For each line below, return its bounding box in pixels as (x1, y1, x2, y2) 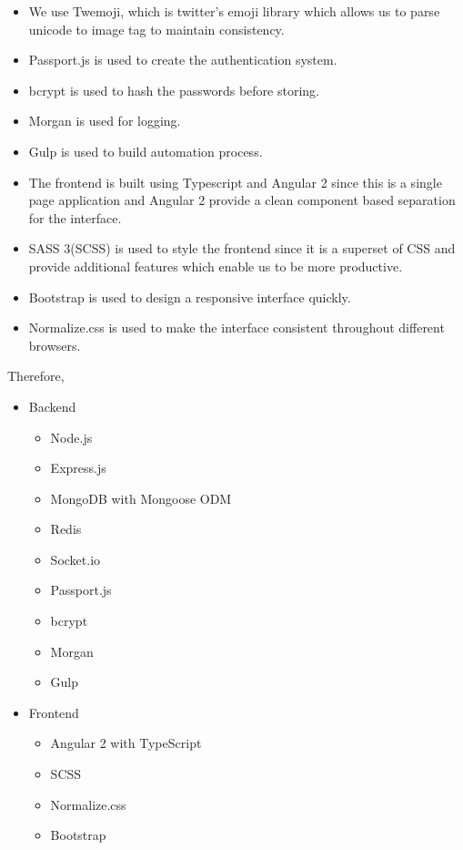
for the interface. (28, 208, 122, 227)
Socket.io (50, 549, 101, 568)
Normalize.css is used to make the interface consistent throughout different (28, 318, 445, 337)
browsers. (28, 335, 81, 354)
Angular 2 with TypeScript (50, 733, 202, 753)
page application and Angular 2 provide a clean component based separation (28, 190, 456, 210)
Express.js (50, 458, 106, 477)
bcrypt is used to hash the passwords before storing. (28, 80, 319, 99)
